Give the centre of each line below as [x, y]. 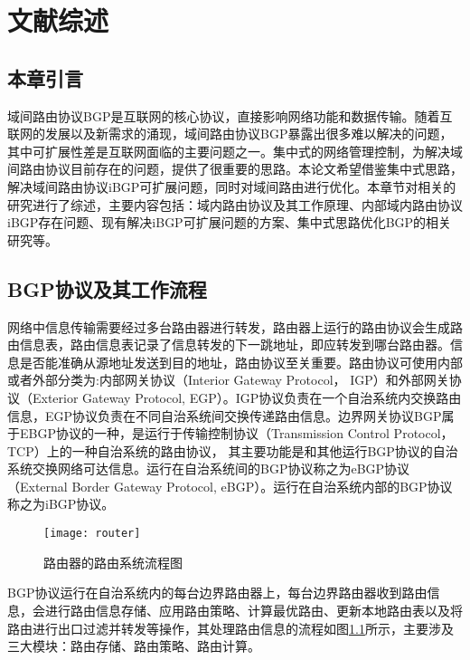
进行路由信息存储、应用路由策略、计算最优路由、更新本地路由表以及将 [254, 610]
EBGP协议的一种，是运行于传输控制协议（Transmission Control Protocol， [236, 433]
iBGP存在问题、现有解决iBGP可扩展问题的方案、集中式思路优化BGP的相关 [230, 222]
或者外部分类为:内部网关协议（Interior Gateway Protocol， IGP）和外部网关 [228, 380]
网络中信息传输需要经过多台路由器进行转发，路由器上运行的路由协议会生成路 [235, 326]
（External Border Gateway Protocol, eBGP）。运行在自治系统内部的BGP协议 [230, 486]
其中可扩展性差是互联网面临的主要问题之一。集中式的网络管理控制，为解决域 [235, 151]
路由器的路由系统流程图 [113, 562]
